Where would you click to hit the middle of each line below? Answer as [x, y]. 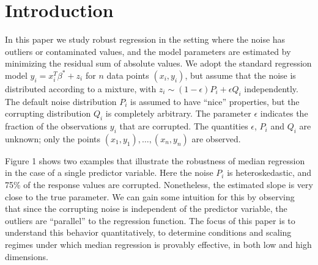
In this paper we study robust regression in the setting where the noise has [145, 39]
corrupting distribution [48, 113]
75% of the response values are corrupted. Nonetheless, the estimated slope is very [159, 185]
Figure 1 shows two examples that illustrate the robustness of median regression [155, 160]
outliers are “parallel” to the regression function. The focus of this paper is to [150, 220]
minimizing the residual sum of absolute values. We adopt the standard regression [158, 63]
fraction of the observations [56, 126]
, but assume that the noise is [240, 75]
